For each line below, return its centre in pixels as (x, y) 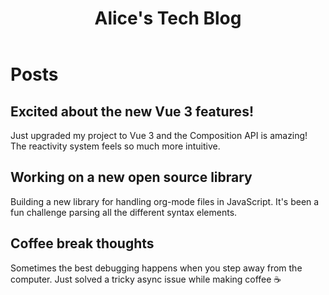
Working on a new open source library (131, 177)
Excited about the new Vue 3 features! (132, 111)
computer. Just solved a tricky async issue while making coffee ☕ (146, 279)
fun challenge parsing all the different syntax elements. (124, 212)
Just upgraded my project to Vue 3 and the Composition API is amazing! (159, 135)
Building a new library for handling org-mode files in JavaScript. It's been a (165, 201)
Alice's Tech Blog (168, 18)
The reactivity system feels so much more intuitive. (115, 146)
